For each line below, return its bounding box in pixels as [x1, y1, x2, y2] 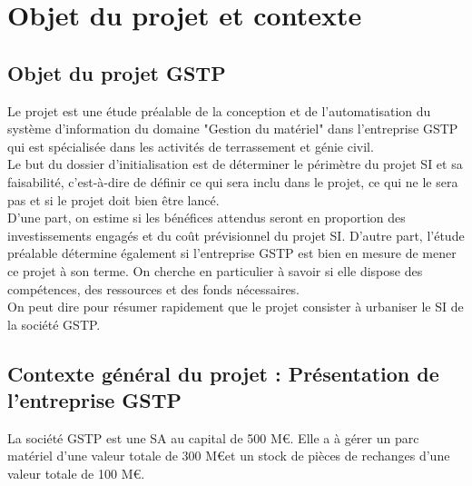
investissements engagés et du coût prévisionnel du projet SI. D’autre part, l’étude [7, 225, 465, 244]
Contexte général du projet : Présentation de [7, 359, 439, 387]
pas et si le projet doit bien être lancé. [7, 190, 220, 209]
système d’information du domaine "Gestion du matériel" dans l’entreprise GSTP [7, 119, 458, 138]
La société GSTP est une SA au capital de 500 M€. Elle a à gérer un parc [7, 428, 419, 447]
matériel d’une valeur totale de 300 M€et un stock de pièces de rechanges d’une [7, 446, 450, 465]
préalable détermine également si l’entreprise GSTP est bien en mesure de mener [7, 243, 457, 263]
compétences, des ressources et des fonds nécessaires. [7, 279, 300, 298]
